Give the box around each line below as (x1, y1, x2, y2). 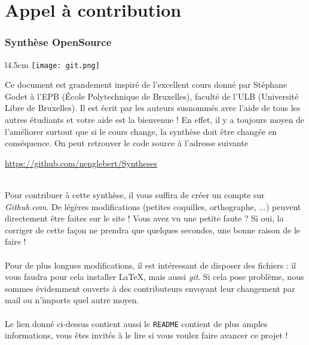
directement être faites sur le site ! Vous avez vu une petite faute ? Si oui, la (5, 212, 284, 224)
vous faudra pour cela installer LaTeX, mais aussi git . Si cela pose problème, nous (5, 270, 304, 283)
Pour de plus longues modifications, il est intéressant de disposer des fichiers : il (5, 258, 296, 271)
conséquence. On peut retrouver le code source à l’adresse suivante (5, 137, 248, 149)
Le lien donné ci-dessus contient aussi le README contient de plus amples (5, 317, 268, 329)
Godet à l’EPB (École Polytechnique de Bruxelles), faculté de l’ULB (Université (5, 90, 299, 102)
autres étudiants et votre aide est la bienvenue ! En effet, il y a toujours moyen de (5, 113, 305, 126)
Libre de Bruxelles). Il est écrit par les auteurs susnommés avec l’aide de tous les (5, 101, 301, 114)
